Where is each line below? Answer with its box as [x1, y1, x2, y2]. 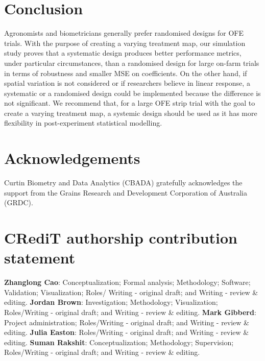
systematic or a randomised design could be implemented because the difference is [4, 87, 261, 98]
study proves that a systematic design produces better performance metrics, [4, 47, 242, 58]
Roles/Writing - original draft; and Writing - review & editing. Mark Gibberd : [4, 307, 256, 318]
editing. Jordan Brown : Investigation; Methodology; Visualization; [4, 297, 218, 307]
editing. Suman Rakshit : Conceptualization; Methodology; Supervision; [4, 336, 234, 347]
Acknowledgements [4, 148, 140, 169]
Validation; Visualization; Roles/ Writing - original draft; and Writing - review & [4, 286, 258, 297]
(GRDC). [4, 197, 33, 208]
